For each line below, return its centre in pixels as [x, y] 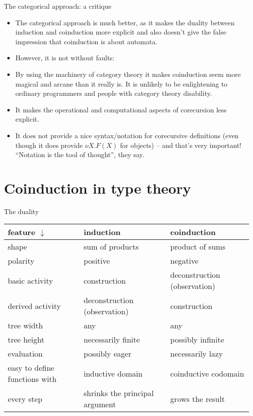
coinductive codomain [207, 373]
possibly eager [107, 354]
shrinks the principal [118, 393]
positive [97, 261]
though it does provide [49, 145]
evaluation [25, 354]
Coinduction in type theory [98, 188]
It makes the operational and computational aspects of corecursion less [121, 109]
